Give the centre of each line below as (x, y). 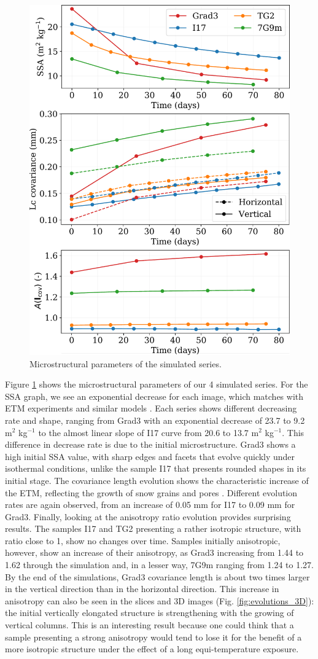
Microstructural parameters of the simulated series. (126, 363)
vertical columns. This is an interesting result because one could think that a (149, 625)
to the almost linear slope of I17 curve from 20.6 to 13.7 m (149, 432)
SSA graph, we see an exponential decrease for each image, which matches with (154, 396)
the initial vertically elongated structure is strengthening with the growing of (149, 613)
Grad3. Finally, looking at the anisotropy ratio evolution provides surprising (148, 516)
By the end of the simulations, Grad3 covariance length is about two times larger (157, 576)
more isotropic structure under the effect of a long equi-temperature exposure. (152, 649)
